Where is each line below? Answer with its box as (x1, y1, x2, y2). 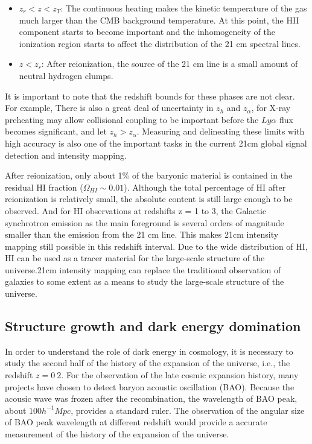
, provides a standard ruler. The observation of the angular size (71, 404, 305, 416)
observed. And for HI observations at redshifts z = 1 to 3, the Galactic (5, 204, 267, 217)
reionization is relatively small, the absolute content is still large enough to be (5, 192, 293, 205)
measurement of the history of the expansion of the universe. (5, 428, 229, 440)
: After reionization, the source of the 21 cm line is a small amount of (41, 57, 298, 70)
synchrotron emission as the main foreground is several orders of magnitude (5, 216, 284, 229)
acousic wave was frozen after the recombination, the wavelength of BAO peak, (5, 392, 298, 405)
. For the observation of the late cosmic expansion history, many (61, 369, 299, 381)
